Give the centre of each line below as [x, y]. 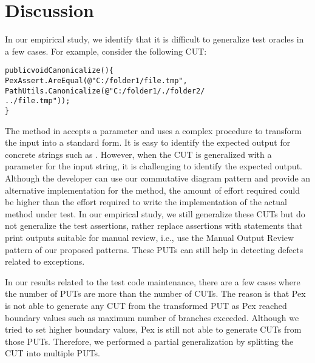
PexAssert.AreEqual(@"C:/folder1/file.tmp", [96, 80]
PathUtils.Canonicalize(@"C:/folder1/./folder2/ [105, 91]
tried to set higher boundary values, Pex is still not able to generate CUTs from [153, 329]
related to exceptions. [45, 261]
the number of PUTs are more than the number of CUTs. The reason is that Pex [155, 293]
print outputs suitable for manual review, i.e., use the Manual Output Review [150, 237]
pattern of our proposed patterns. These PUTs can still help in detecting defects [154, 249]
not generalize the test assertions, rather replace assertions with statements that [154, 226]
